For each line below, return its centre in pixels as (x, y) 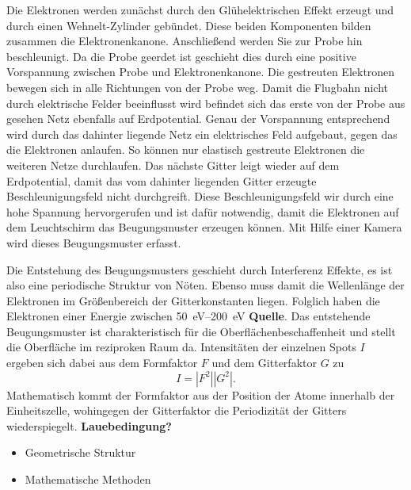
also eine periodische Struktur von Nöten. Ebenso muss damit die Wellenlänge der (205, 285)
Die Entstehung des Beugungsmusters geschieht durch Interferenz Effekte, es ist (200, 269)
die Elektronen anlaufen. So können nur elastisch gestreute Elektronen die (186, 149)
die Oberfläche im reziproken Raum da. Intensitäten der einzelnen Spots (181, 347)
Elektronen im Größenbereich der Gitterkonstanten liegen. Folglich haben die (193, 300)
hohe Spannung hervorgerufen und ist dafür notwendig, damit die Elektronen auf (203, 211)
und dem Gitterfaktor (264, 363)
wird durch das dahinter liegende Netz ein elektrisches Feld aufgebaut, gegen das (202, 134)
